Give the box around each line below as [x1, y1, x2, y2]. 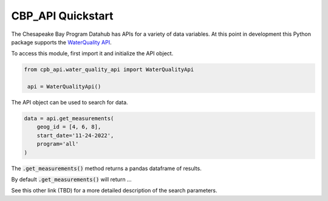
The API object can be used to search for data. [11, 99, 128, 106]
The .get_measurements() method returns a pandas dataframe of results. [11, 165, 202, 172]
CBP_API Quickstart [11, 9, 114, 22]
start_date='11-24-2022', [36, 132, 114, 139]
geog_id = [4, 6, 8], [36, 123, 101, 131]
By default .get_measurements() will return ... [11, 176, 132, 183]
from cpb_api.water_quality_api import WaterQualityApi [24, 66, 194, 73]
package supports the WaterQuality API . [11, 38, 112, 46]
